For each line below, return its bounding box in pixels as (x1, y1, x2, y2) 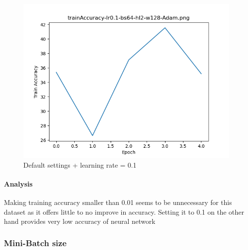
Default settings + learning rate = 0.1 (23, 159, 136, 170)
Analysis (4, 178, 33, 188)
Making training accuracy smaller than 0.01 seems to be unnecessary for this (4, 197, 232, 207)
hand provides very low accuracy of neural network (4, 216, 155, 226)
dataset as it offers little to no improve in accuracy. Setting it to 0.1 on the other (4, 206, 245, 217)
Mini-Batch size (4, 236, 67, 249)
